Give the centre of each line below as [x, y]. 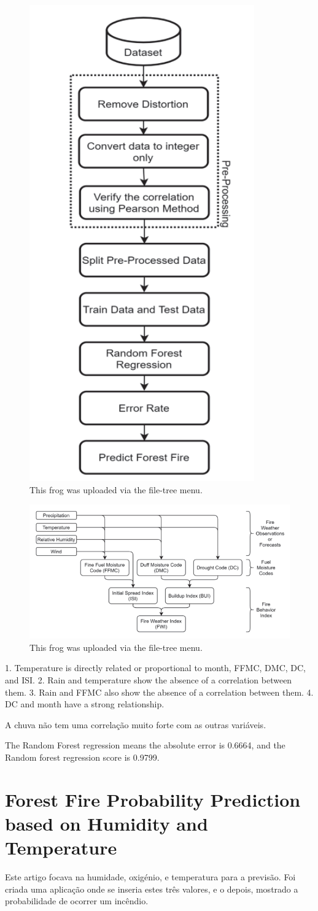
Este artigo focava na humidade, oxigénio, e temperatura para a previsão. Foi [150, 877]
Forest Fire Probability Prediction [153, 799]
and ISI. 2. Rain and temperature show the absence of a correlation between [149, 680]
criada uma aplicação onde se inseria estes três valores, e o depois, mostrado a [152, 889]
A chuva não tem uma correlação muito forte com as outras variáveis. [136, 724]
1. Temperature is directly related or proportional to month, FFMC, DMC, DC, [155, 668]
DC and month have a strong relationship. [85, 704]
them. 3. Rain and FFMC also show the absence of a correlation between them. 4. [159, 692]
